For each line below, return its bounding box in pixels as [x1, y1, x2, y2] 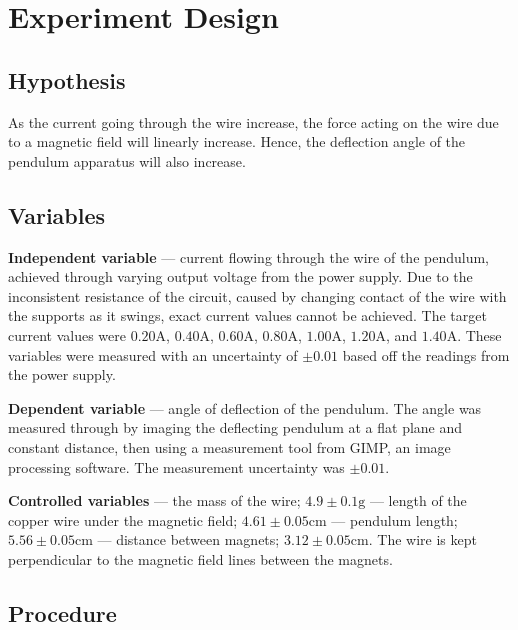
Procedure [8, 597, 117, 628]
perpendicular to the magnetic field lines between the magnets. [8, 548, 393, 569]
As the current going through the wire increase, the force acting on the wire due [8, 111, 499, 132]
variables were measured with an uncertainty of [8, 344, 298, 365]
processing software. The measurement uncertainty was [8, 456, 345, 477]
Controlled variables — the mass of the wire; [8, 490, 301, 511]
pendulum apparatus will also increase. [8, 150, 246, 171]
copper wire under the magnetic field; [8, 509, 238, 530]
